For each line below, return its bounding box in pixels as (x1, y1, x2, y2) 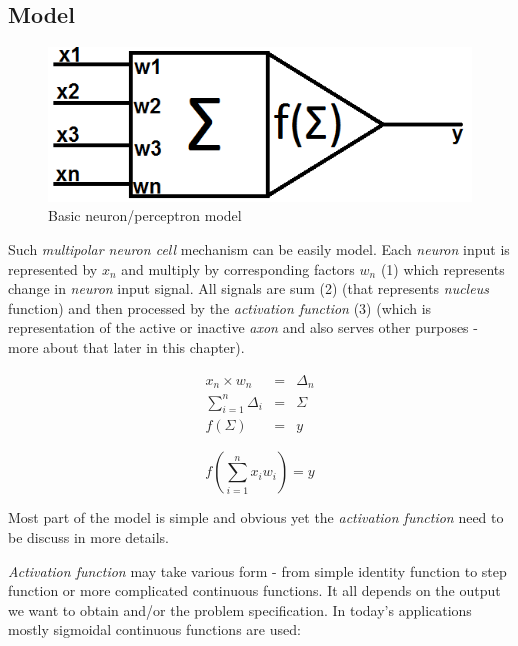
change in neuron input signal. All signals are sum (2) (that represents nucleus (8, 278, 489, 299)
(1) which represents (380, 258, 505, 279)
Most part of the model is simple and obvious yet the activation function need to (8, 507, 504, 528)
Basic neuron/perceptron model (48, 205, 242, 226)
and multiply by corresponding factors (121, 258, 355, 279)
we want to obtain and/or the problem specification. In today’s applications (8, 599, 472, 620)
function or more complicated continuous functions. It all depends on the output (8, 580, 501, 601)
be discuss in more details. (8, 527, 169, 548)
